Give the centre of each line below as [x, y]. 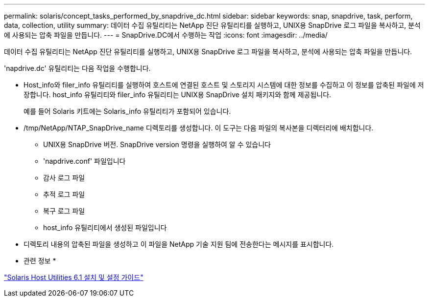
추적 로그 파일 [64, 194]
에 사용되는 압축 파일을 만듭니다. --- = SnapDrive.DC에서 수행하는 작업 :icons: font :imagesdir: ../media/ [166, 35]
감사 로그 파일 [64, 178]
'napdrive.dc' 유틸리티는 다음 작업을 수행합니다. [77, 68]
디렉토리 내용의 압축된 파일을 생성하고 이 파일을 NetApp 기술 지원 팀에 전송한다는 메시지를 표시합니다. [179, 244]
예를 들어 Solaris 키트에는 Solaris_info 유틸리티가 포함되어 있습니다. [127, 111]
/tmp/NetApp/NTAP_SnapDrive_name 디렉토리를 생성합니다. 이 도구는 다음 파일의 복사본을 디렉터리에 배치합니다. [199, 128]
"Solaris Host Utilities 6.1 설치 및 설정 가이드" [74, 277]
